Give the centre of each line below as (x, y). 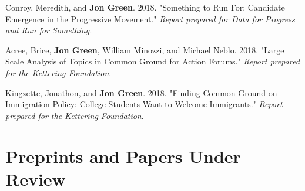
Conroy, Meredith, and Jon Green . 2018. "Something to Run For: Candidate (145, 7)
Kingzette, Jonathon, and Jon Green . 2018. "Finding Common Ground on (141, 92)
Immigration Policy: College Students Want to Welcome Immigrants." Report (144, 104)
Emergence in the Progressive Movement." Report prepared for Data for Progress (150, 18)
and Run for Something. (49, 30)
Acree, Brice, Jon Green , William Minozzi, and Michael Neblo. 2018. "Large (145, 50)
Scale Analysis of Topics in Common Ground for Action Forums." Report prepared (152, 61)
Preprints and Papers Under (123, 156)
